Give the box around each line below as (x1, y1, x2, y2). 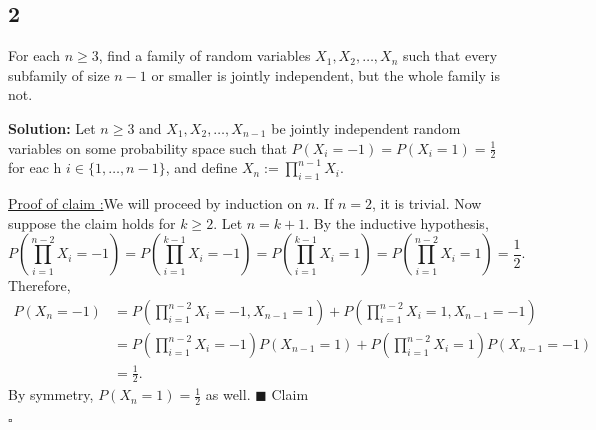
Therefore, (8, 275, 71, 296)
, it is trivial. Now (372, 193, 482, 214)
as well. (205, 384, 251, 405)
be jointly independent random (271, 117, 461, 138)
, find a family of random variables (98, 45, 311, 66)
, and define (165, 157, 238, 178)
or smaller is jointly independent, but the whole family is (151, 64, 500, 85)
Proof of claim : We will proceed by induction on (8, 193, 303, 214)
